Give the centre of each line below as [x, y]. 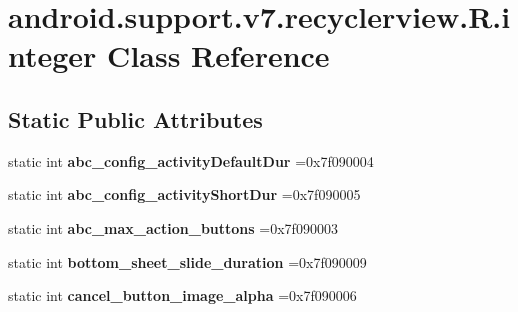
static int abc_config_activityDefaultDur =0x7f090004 [191, 160]
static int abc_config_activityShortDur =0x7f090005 [184, 194]
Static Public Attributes [135, 118]
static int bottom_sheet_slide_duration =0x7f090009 [187, 261]
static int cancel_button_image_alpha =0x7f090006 [182, 295]
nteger [52, 55]
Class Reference [218, 55]
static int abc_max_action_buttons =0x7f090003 [173, 227]
